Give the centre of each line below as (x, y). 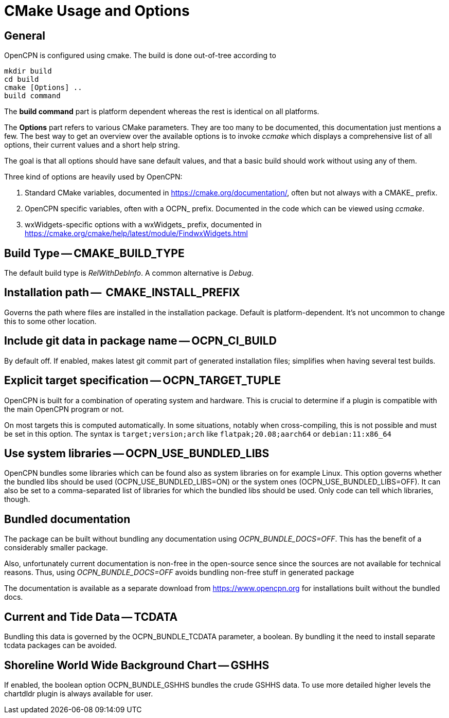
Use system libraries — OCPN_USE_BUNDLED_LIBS (137, 453)
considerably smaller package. (56, 548)
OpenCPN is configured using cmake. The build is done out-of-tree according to (140, 56)
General (25, 35)
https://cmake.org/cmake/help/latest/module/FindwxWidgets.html (136, 234)
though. (17, 499)
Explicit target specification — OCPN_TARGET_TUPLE (143, 381)
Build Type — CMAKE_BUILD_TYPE (94, 253)
